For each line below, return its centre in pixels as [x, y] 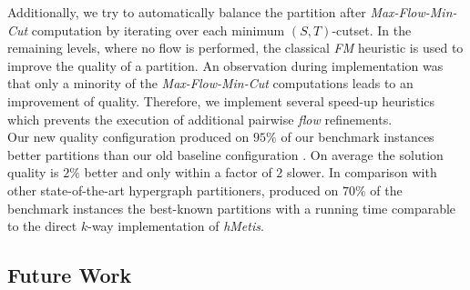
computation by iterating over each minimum [158, 30]
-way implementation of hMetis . [176, 226]
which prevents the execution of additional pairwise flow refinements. [200, 119]
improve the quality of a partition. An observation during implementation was [225, 65]
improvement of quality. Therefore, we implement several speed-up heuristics [221, 100]
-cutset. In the [372, 30]
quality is [33, 172]
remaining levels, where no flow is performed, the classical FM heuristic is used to [235, 48]
